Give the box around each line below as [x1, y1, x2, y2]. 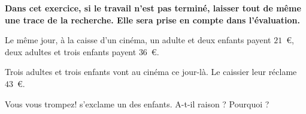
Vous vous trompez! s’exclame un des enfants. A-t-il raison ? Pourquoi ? [5, 97, 269, 110]
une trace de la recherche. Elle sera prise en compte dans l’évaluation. [5, 13, 300, 26]
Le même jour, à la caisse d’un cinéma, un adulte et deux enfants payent [5, 34, 271, 46]
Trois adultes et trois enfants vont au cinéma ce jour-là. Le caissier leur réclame [5, 65, 297, 78]
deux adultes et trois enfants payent [5, 45, 137, 58]
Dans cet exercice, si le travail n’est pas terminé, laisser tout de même [5, 2, 301, 14]
